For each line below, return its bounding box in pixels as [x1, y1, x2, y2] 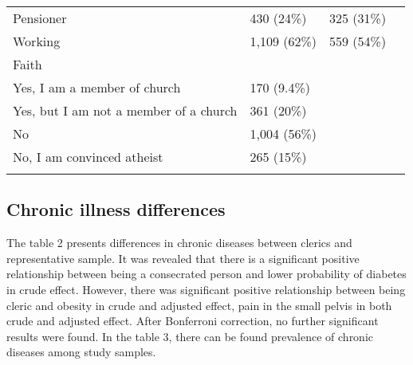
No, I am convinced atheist [13, 147, 163, 166]
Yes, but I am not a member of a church [13, 101, 238, 120]
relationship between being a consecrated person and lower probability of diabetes [6, 265, 407, 282]
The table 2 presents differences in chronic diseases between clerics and [6, 234, 352, 251]
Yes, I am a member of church [13, 78, 181, 96]
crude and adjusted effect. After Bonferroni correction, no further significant [6, 312, 379, 329]
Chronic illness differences [6, 197, 226, 222]
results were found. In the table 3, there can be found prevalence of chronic [6, 328, 374, 344]
